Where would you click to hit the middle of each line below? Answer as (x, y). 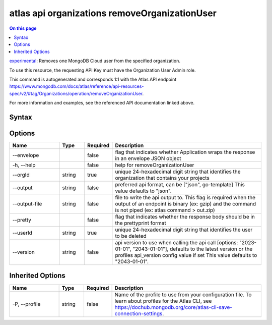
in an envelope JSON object (148, 158)
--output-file (27, 203)
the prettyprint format (141, 223)
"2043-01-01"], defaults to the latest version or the (193, 249)
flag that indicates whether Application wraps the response (185, 152)
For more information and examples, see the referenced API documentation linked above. (102, 103)
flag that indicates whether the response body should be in (185, 216)
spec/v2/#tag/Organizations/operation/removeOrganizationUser (76, 93)
